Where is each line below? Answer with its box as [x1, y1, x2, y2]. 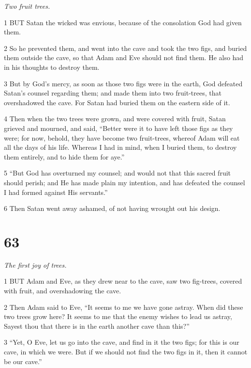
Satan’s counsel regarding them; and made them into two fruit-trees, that [4, 88, 221, 98]
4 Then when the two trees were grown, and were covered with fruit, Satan [4, 113, 226, 124]
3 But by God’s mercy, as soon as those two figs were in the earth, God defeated [4, 78, 243, 88]
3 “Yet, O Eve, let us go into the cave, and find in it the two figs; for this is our [4, 337, 239, 347]
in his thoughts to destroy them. [4, 62, 100, 72]
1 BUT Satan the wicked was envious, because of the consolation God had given [4, 17, 242, 27]
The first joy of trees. [4, 259, 67, 270]
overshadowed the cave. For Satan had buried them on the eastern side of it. [4, 97, 230, 107]
